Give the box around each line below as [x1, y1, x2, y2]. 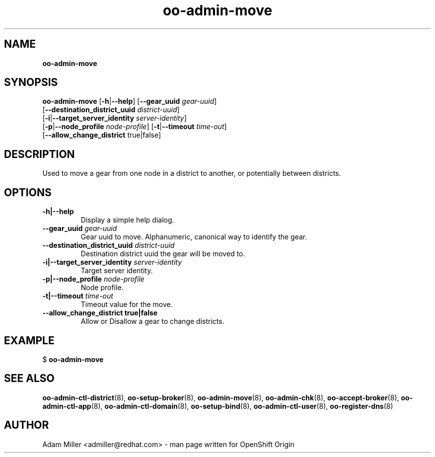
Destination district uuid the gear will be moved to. [80, 249, 245, 258]
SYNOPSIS [4, 76, 58, 89]
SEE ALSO [4, 372, 55, 385]
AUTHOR [4, 419, 49, 432]
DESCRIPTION [4, 148, 75, 160]
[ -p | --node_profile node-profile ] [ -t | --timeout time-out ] [42, 122, 227, 131]
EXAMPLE [4, 334, 55, 347]
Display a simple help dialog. [80, 216, 174, 225]
